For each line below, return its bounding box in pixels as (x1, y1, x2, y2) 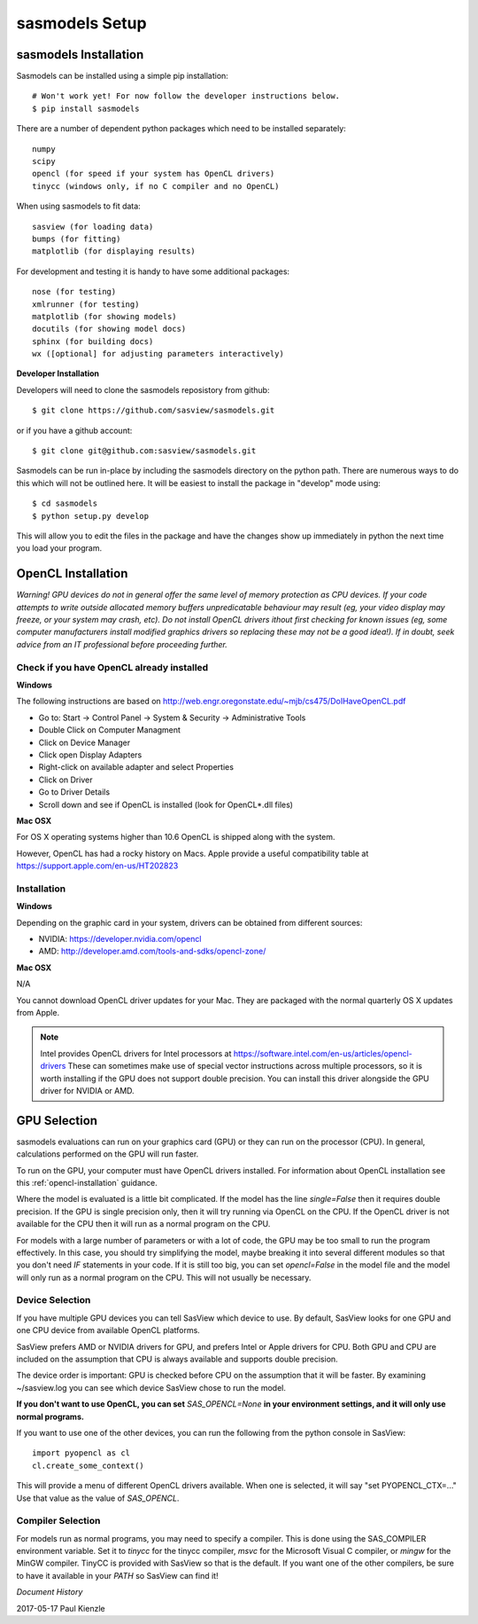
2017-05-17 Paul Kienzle (16, 1603, 105, 1613)
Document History (16, 1587, 83, 1597)
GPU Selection (16, 1113, 97, 1128)
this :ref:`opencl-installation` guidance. (16, 1177, 158, 1188)
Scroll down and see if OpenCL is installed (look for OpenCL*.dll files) (38, 799, 294, 810)
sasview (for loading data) (32, 222, 154, 231)
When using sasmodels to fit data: (16, 200, 141, 212)
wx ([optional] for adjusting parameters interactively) (32, 349, 285, 359)
